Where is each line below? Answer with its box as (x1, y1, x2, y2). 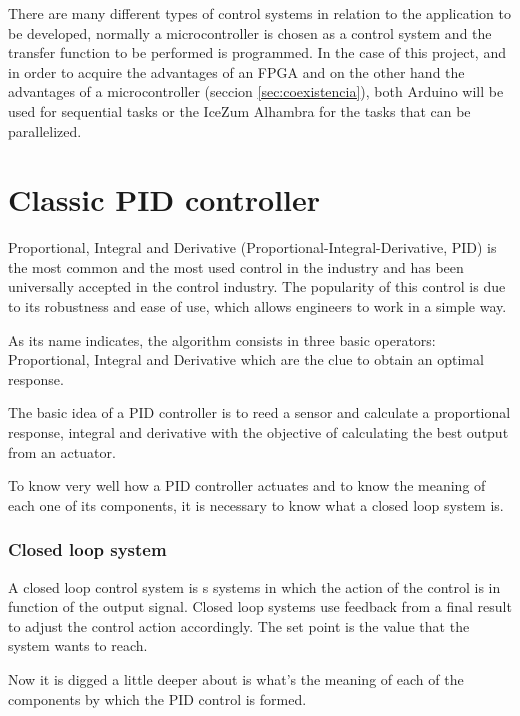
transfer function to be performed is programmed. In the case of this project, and (8, 42, 506, 63)
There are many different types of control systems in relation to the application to (8, 3, 511, 23)
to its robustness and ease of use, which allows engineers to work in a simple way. (8, 296, 507, 317)
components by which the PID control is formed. (8, 688, 307, 709)
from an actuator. (8, 441, 116, 462)
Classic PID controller (8, 179, 321, 220)
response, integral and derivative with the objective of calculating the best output (8, 422, 509, 443)
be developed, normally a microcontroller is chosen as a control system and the (8, 22, 492, 43)
